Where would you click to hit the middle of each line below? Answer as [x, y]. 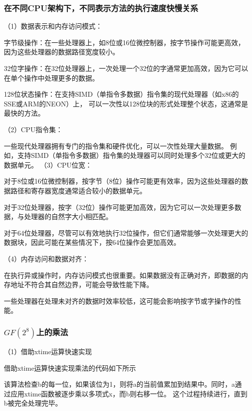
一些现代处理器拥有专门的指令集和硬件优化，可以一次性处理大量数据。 [116, 146]
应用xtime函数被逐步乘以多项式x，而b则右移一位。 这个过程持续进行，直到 [129, 393]
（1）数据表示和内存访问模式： [53, 26]
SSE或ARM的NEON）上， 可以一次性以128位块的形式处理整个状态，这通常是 [126, 103]
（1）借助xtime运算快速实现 [48, 351]
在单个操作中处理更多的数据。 [51, 77]
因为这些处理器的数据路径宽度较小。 [62, 52]
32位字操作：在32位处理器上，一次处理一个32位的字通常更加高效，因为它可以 [126, 68]
